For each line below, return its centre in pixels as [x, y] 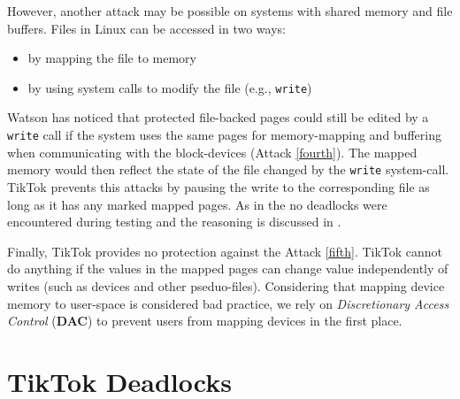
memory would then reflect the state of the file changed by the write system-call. [228, 169]
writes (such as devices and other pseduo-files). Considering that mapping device [226, 285]
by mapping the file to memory [112, 58]
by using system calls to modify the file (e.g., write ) [170, 87]
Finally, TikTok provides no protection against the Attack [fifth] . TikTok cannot [225, 251]
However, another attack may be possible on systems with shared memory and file [230, 11]
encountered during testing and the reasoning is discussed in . [174, 222]
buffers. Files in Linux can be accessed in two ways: [146, 28]
